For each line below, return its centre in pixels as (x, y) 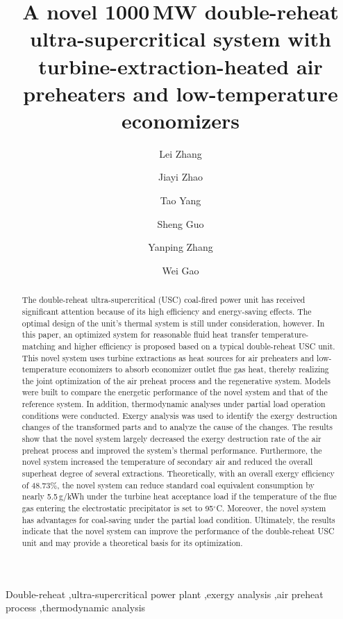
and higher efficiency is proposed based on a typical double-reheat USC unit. (196, 346)
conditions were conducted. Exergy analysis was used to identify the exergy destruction (179, 415)
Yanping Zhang (181, 247)
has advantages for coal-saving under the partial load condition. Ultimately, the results (178, 519)
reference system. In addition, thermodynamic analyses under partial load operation (174, 404)
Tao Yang (181, 200)
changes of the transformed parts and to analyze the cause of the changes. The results (177, 427)
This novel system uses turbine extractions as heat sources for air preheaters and (168, 357)
